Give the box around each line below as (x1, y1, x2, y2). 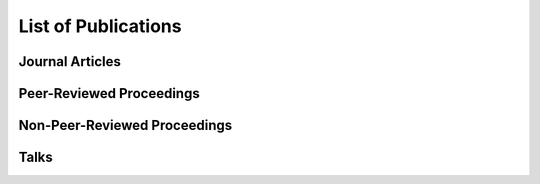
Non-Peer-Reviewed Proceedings (18, 117, 233, 134)
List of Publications (18, 15, 182, 37)
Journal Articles (18, 53, 122, 70)
